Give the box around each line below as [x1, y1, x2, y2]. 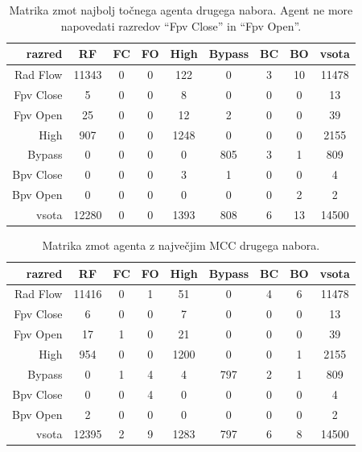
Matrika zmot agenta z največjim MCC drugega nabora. [42, 237, 320, 254]
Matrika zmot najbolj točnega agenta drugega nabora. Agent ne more [9, 2, 353, 18]
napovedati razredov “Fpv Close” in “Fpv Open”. [60, 17, 302, 34]
